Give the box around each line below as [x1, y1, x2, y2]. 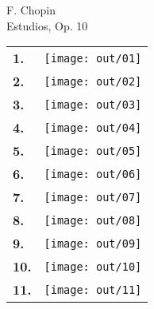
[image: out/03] [44, 97, 142, 111]
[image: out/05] [44, 144, 142, 157]
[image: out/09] [44, 236, 142, 250]
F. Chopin [6, 2, 56, 18]
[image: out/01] [44, 51, 142, 65]
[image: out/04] [44, 121, 142, 134]
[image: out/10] [44, 259, 142, 273]
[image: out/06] [44, 167, 142, 180]
